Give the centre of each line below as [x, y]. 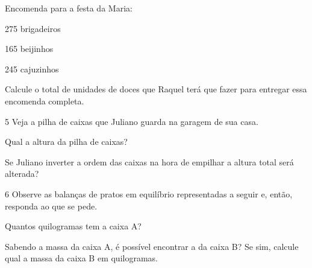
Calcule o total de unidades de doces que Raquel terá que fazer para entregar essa [156, 89]
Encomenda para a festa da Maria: [69, 8]
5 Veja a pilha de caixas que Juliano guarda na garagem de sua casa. [132, 121]
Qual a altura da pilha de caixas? [66, 142]
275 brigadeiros [33, 28]
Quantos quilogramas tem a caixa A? [73, 226]
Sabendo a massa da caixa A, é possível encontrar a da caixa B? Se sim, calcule [152, 246]
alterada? [22, 174]
